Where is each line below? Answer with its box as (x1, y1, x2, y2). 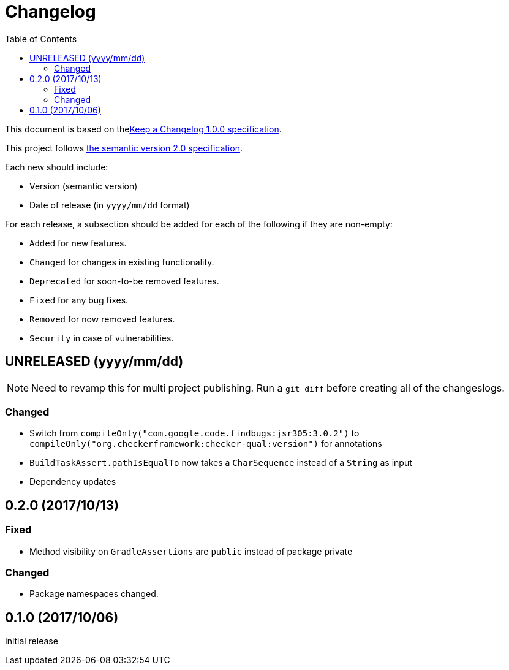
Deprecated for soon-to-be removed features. (29, 275, 219, 286)
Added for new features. (29, 237, 127, 248)
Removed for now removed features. (29, 313, 175, 324)
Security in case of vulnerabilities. (29, 332, 174, 343)
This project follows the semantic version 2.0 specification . (5, 142, 243, 153)
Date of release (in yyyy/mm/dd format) (29, 199, 190, 210)
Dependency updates (29, 476, 116, 487)
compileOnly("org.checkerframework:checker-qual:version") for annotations (29, 438, 382, 449)
